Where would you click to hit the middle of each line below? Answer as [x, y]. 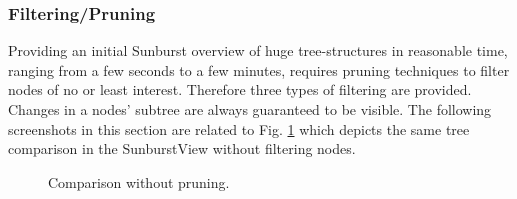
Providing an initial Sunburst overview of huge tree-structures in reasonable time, [258, 50]
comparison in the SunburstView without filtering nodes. [182, 148]
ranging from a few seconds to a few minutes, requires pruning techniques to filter [259, 69]
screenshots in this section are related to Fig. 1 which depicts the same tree [239, 128]
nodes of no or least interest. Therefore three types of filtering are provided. [240, 89]
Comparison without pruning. [139, 181]
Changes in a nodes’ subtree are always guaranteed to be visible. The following [250, 109]
